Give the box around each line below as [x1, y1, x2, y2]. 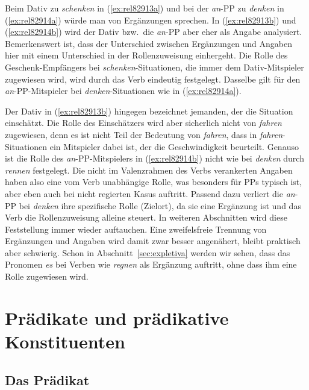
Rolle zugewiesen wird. [5, 270, 89, 283]
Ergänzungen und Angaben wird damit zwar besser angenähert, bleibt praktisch [5, 234, 301, 247]
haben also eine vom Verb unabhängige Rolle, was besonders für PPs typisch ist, [5, 175, 302, 188]
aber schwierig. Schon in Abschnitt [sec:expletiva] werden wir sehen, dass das [5, 246, 290, 259]
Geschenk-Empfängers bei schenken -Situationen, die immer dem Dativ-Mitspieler [5, 60, 304, 73]
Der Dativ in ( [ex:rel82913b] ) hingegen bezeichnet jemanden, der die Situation [5, 104, 293, 117]
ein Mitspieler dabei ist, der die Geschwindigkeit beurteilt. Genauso [49, 140, 299, 153]
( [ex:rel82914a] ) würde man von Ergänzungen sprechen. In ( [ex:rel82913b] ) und [5, 13, 296, 26]
